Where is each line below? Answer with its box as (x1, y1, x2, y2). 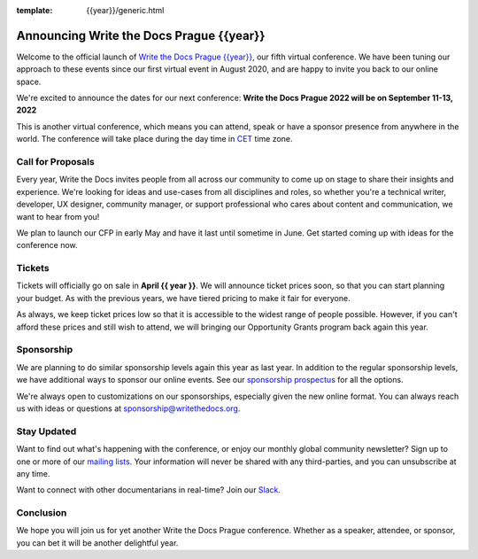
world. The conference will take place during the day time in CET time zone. (16, 134, 293, 144)
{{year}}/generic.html (86, 5, 165, 15)
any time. (16, 468, 50, 478)
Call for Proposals (16, 156, 95, 168)
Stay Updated (16, 425, 77, 438)
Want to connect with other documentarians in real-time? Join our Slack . (16, 485, 281, 495)
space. (16, 76, 42, 87)
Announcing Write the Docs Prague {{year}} (16, 27, 266, 43)
